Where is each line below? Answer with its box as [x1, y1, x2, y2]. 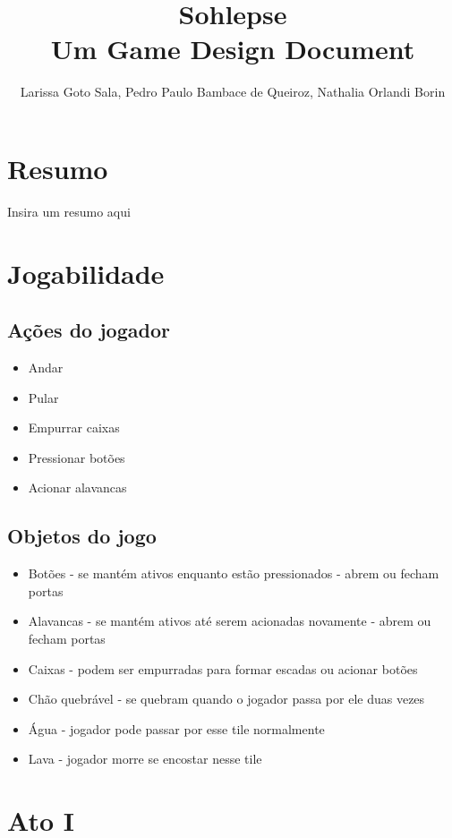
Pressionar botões [28, 448, 125, 466]
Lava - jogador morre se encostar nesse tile [28, 749, 262, 768]
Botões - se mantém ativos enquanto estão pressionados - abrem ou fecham [28, 564, 439, 583]
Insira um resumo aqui [7, 201, 131, 220]
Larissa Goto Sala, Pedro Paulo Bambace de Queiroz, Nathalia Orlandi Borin [20, 82, 446, 101]
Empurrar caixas [28, 418, 120, 437]
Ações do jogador [7, 316, 170, 344]
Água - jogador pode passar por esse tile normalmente [28, 719, 325, 738]
